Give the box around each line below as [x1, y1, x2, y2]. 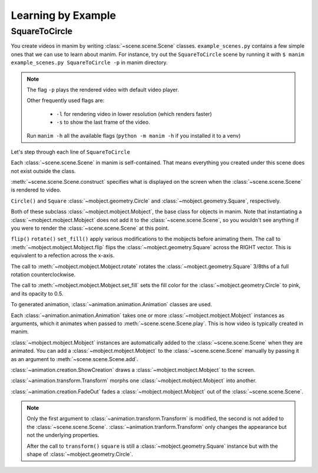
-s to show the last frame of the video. [56, 118, 150, 126]
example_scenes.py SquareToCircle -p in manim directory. [11, 59, 168, 66]
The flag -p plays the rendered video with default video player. [26, 86, 179, 93]
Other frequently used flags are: [26, 97, 105, 104]
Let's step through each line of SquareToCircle [11, 148, 131, 156]
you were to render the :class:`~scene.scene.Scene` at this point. [11, 224, 169, 232]
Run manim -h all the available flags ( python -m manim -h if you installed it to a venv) [26, 132, 241, 139]
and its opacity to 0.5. [11, 290, 64, 297]
